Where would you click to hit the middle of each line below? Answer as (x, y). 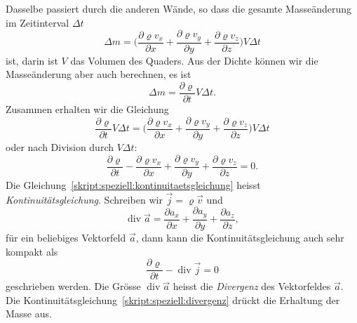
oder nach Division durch (60, 147)
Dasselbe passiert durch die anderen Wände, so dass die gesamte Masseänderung (179, 8)
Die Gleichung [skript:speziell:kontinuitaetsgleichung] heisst (133, 185)
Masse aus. (29, 314)
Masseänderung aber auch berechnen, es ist (99, 74)
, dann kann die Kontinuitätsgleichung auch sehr (240, 237)
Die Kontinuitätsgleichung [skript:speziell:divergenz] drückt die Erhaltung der (173, 299)
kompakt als (32, 251)
